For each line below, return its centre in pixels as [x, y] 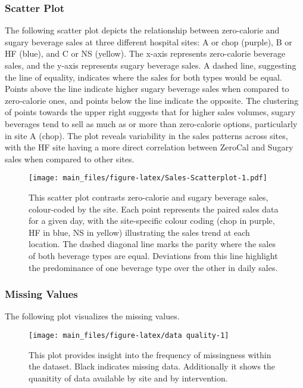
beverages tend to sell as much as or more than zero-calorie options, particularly [151, 123]
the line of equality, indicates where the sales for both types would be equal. [143, 77]
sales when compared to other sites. [70, 158]
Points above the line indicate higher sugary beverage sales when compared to [147, 89]
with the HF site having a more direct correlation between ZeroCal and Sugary [149, 147]
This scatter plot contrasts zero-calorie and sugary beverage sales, [149, 197]
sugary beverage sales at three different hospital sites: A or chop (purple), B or [149, 41]
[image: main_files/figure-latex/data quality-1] [129, 335]
